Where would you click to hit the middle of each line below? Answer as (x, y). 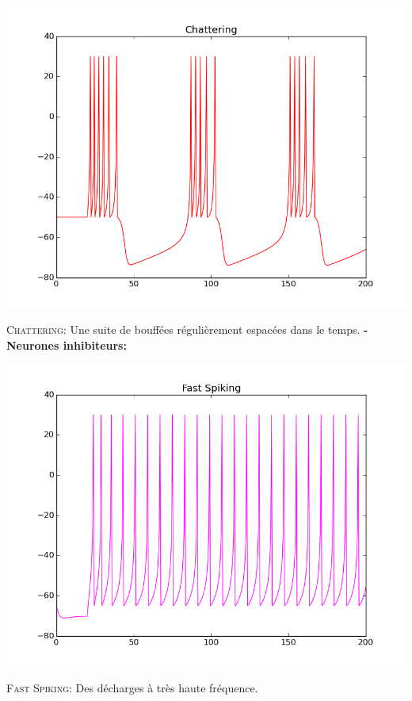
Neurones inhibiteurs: (67, 345)
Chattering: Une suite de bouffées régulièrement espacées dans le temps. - (187, 329)
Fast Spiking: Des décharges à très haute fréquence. (132, 688)
